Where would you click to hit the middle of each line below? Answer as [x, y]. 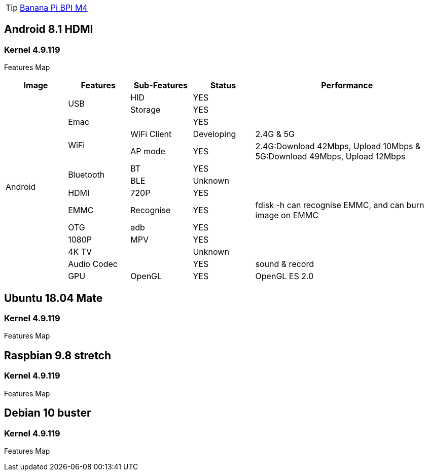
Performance [347, 86]
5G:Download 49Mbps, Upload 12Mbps [330, 157]
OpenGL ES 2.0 [284, 276]
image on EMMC [287, 215]
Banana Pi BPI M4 [54, 8]
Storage [146, 110]
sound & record [284, 264]
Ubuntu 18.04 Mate [53, 298]
